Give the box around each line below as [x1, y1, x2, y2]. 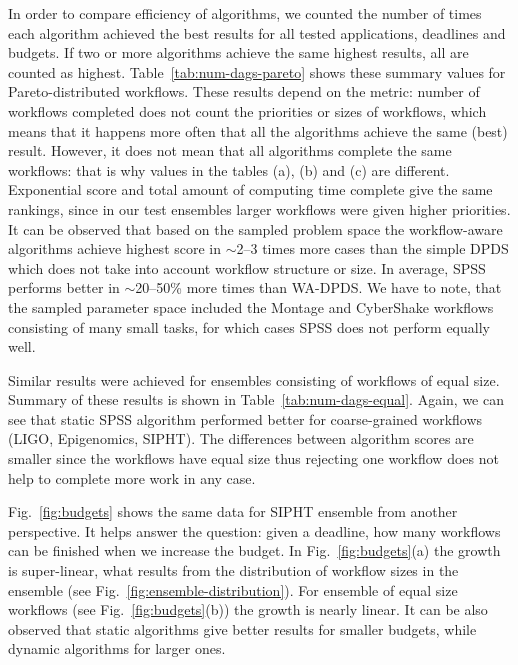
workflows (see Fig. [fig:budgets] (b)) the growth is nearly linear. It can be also [8, 599, 488, 620]
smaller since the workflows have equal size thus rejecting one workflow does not [8, 448, 499, 469]
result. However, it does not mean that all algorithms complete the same [8, 140, 452, 161]
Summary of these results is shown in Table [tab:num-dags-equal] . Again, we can [8, 389, 504, 410]
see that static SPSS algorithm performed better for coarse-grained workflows [8, 408, 483, 429]
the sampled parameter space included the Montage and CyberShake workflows [8, 296, 494, 317]
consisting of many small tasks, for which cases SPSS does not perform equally [8, 316, 490, 337]
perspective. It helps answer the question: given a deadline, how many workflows [8, 520, 501, 541]
